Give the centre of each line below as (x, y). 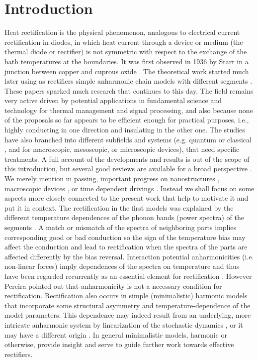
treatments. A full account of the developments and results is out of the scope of (127, 159)
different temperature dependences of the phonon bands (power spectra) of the (124, 217)
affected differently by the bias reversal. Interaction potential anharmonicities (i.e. (129, 256)
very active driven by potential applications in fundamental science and (113, 100)
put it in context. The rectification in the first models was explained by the (119, 207)
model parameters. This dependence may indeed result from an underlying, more (128, 315)
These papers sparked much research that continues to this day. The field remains (129, 90)
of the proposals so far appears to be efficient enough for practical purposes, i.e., (127, 120)
